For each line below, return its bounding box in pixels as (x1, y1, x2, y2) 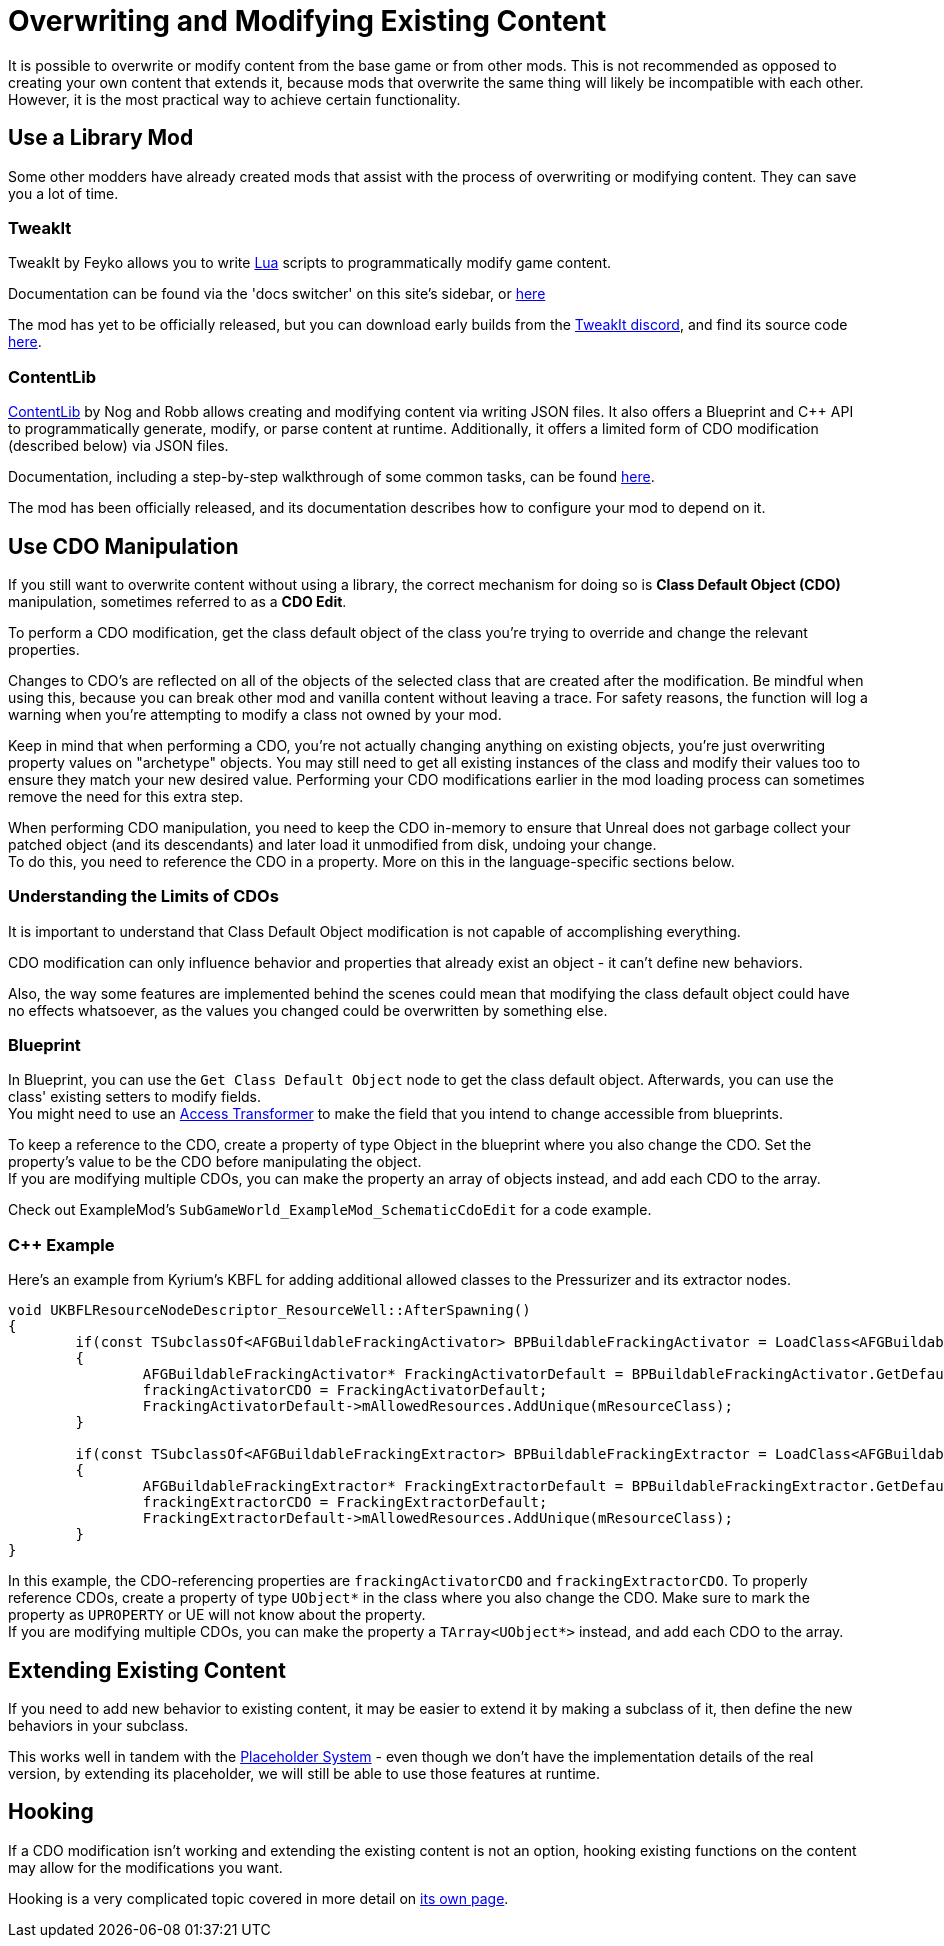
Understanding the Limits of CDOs (8, 886, 279, 907)
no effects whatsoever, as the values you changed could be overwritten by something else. (8, 1001, 608, 1019)
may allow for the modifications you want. (8, 1858, 283, 1876)
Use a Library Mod (8, 125, 194, 151)
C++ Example (8, 1234, 115, 1255)
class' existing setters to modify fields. (8, 1088, 262, 1106)
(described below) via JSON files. (8, 437, 229, 455)
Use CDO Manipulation (8, 533, 239, 559)
